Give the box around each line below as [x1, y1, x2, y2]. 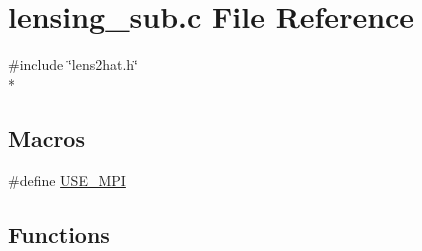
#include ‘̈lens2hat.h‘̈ [8, 54, 138, 75]
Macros [8, 122, 85, 153]
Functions [8, 218, 110, 249]
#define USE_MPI [8, 169, 126, 190]
